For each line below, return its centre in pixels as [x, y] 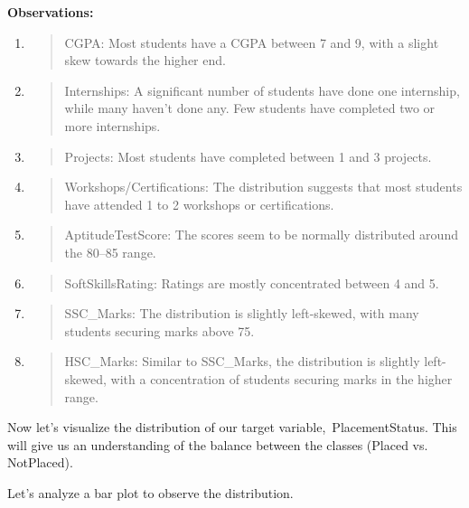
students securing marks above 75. [159, 330]
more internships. [113, 125]
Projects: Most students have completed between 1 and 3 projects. [248, 156]
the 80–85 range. [110, 252]
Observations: [51, 12]
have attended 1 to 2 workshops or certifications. [199, 204]
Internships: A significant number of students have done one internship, [262, 90]
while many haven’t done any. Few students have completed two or [250, 108]
